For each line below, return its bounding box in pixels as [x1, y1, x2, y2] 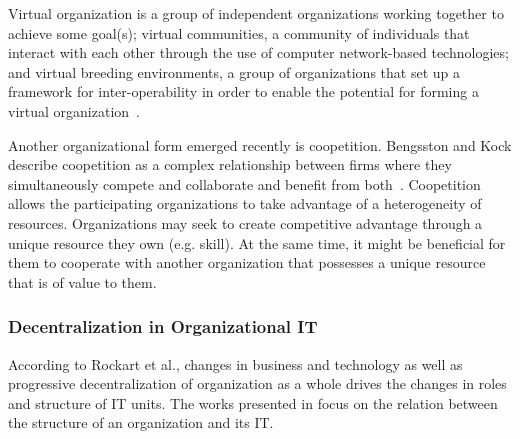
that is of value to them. [8, 271, 157, 292]
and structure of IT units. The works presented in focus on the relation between [8, 392, 498, 413]
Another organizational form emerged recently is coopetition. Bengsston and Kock [8, 134, 512, 155]
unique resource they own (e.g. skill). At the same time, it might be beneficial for [8, 232, 506, 253]
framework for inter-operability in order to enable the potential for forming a [8, 81, 479, 102]
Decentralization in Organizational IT [8, 314, 318, 339]
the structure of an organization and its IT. [8, 412, 274, 433]
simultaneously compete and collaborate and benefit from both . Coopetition [8, 173, 481, 194]
